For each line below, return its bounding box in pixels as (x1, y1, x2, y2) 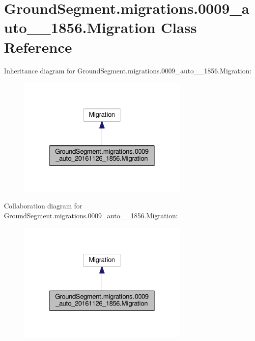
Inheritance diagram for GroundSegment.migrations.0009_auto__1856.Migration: (4, 65, 252, 75)
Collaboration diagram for (4, 201, 83, 211)
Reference (4, 36, 72, 57)
